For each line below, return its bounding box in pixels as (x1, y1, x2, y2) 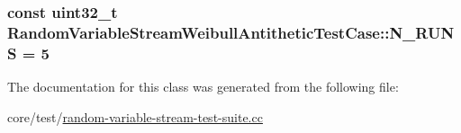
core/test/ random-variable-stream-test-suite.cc (7, 107, 263, 126)
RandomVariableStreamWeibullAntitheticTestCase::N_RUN (7, 21, 455, 43)
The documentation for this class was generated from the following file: (7, 77, 399, 96)
